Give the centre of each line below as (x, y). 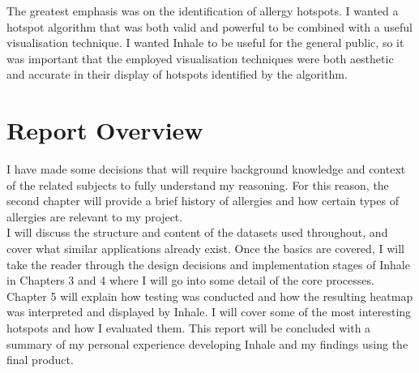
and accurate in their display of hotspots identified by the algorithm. (177, 74)
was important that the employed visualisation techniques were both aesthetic (200, 58)
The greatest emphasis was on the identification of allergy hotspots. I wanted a (203, 11)
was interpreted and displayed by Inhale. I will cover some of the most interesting (209, 312)
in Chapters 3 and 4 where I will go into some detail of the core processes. (190, 280)
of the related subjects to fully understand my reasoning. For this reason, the (198, 184)
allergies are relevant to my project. (95, 216)
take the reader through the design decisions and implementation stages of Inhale (208, 264)
